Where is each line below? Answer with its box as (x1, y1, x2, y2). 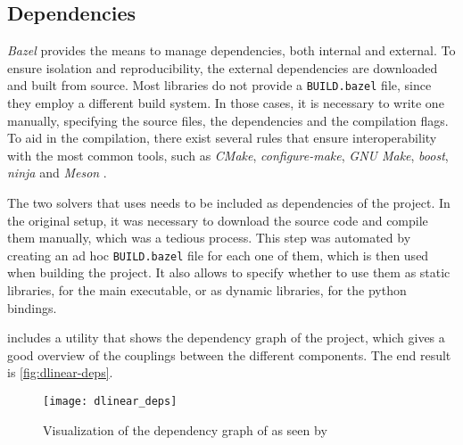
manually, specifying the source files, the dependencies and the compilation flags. (7, 111, 449, 129)
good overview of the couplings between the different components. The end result (7, 345, 451, 364)
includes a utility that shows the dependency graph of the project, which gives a (7, 328, 445, 347)
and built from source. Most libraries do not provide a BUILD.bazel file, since (7, 76, 432, 95)
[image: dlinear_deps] (43, 395, 178, 408)
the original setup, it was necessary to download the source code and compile (7, 210, 428, 229)
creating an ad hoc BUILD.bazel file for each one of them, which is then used (7, 245, 429, 264)
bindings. (7, 298, 57, 317)
